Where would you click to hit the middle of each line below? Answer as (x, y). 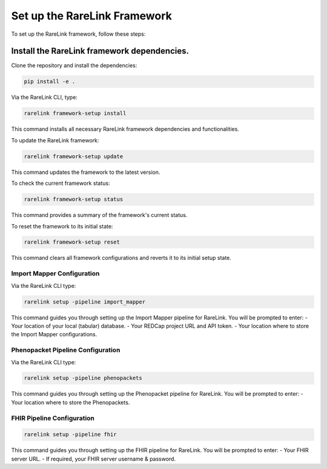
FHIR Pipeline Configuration (53, 418)
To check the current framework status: (61, 183)
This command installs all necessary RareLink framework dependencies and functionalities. (125, 129)
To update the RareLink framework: (55, 140)
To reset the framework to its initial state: (62, 226)
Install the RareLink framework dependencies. (100, 51)
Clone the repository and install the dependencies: (74, 65)
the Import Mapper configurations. (54, 334)
